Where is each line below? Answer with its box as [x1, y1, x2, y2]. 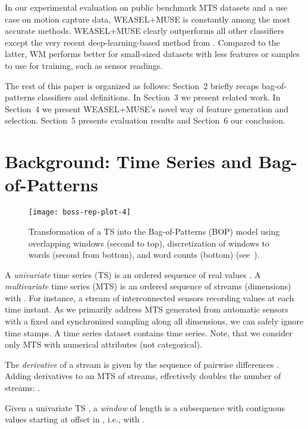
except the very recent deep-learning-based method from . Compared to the [5, 36, 280, 48]
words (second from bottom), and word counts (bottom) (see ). [29, 248, 260, 261]
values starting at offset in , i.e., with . [5, 413, 145, 425]
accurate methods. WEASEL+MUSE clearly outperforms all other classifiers [5, 24, 284, 37]
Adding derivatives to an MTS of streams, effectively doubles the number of [5, 370, 281, 382]
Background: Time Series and [5, 149, 252, 174]
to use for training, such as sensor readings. [5, 59, 163, 71]
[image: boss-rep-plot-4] [29, 208, 131, 217]
